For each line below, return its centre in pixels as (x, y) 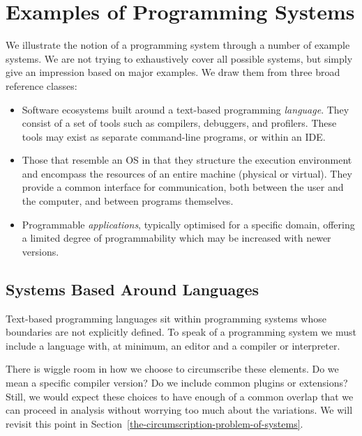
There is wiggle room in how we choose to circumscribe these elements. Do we (172, 369)
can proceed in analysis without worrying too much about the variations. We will (179, 410)
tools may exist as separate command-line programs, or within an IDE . (174, 136)
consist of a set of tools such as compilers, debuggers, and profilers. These (179, 123)
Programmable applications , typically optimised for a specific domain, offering (188, 224)
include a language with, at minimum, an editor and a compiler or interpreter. (173, 345)
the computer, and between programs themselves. (128, 201)
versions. (40, 251)
